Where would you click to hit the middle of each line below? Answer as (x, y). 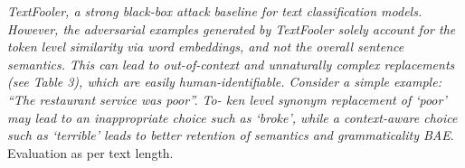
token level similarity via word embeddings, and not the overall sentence (206, 47)
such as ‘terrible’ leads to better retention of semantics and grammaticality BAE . (231, 135)
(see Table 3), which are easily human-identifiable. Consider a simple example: (224, 82)
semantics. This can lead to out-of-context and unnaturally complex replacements (231, 64)
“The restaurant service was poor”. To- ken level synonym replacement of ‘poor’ (227, 99)
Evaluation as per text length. (90, 152)
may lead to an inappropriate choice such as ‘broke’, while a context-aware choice (232, 117)
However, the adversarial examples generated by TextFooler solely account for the (232, 28)
